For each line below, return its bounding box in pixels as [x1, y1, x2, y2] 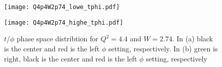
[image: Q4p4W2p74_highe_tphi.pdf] [4, 19, 124, 26]
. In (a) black [172, 33, 213, 44]
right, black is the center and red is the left [4, 53, 137, 63]
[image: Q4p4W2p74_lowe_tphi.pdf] [4, 4, 120, 11]
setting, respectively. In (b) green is [108, 43, 218, 53]
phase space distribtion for [17, 33, 98, 44]
